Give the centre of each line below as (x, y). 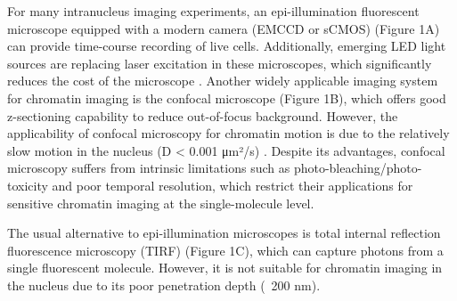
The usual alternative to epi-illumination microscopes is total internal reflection (224, 233)
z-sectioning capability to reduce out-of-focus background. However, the (203, 115)
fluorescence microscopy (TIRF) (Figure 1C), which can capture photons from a (225, 250)
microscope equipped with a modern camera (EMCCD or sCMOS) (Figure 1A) (224, 28)
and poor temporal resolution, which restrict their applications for (233, 185)
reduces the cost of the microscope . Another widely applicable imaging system (223, 81)
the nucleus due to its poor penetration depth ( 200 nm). (164, 285)
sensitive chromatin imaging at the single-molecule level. (161, 203)
